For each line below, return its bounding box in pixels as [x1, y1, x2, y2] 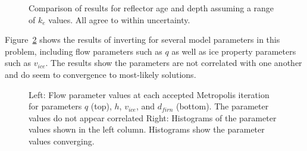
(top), [90, 100, 112, 112]
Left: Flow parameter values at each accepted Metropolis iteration [29, 88, 270, 100]
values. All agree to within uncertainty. [48, 13, 190, 26]
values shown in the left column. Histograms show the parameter [29, 123, 265, 136]
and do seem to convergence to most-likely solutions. [5, 68, 196, 80]
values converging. [29, 134, 95, 147]
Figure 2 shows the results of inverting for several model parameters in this [5, 33, 280, 46]
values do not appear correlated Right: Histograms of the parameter [29, 111, 277, 124]
